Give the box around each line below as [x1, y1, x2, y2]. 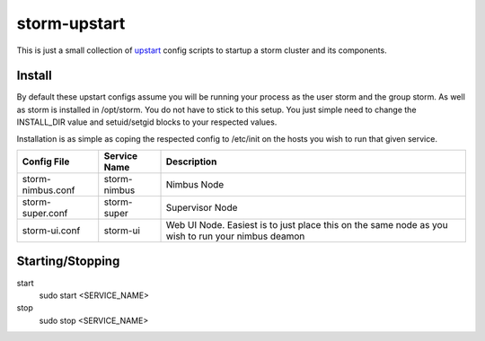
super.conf [22, 207, 68, 220]
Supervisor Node [165, 202, 238, 214]
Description [165, 155, 217, 168]
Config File [22, 155, 70, 168]
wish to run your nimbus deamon [165, 230, 305, 242]
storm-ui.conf [22, 224, 81, 237]
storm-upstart [16, 13, 126, 33]
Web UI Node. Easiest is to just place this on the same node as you [165, 219, 448, 232]
